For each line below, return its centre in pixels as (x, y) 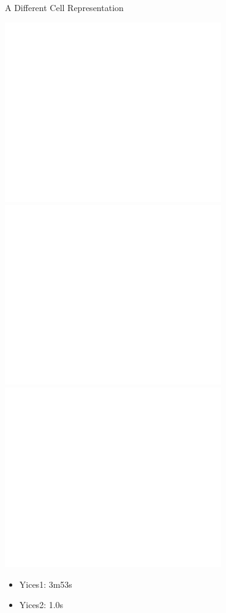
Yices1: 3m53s (46, 584)
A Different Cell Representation (64, 7)
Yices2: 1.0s (41, 605)
